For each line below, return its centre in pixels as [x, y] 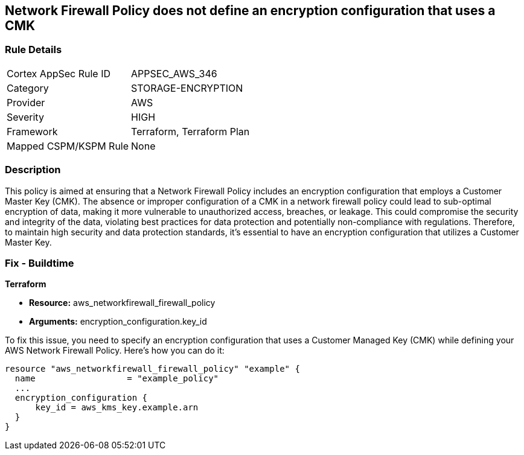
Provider [26, 102]
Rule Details [34, 50]
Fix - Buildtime [40, 263]
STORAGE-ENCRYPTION [187, 88]
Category [28, 88]
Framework [32, 131]
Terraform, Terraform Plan [190, 131]
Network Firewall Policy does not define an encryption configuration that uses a [250, 11]
